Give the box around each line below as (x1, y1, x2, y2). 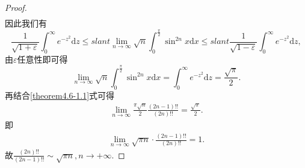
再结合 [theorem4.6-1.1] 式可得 (5, 89, 115, 101)
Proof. (5, 1, 27, 13)
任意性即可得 (17, 52, 68, 65)
